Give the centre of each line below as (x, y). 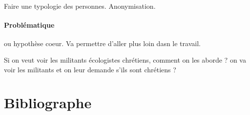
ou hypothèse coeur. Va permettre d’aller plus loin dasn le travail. (102, 43)
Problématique (29, 25)
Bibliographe (48, 103)
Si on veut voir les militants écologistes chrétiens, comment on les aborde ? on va (125, 59)
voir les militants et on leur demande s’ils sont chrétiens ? (90, 69)
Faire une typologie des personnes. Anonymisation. (80, 6)
